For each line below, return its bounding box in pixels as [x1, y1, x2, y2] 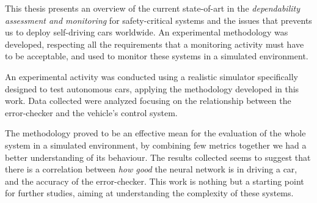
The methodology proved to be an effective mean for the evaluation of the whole [5, 127, 306, 139]
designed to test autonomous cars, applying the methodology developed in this [5, 82, 299, 95]
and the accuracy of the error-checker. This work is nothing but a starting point [5, 174, 304, 187]
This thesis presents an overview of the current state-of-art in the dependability [5, 2, 301, 14]
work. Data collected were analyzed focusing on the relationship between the [5, 94, 291, 107]
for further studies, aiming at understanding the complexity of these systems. [5, 186, 294, 199]
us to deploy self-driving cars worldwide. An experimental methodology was [5, 26, 288, 39]
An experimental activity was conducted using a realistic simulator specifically [5, 70, 298, 83]
